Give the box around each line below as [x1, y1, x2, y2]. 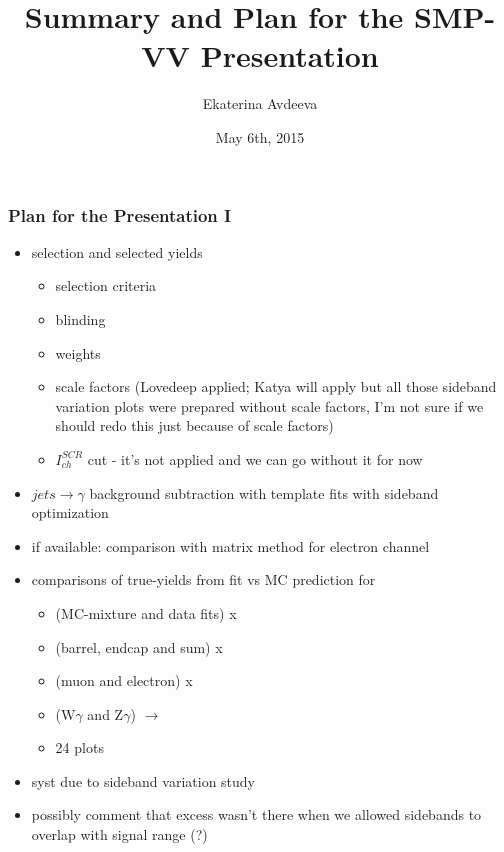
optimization [31, 502, 109, 523]
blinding [55, 308, 106, 329]
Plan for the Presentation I [8, 202, 232, 227]
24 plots [55, 737, 104, 758]
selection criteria [55, 275, 157, 296]
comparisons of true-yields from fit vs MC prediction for [31, 569, 376, 590]
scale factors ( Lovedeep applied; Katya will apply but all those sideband [55, 376, 497, 397]
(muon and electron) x [55, 670, 193, 691]
